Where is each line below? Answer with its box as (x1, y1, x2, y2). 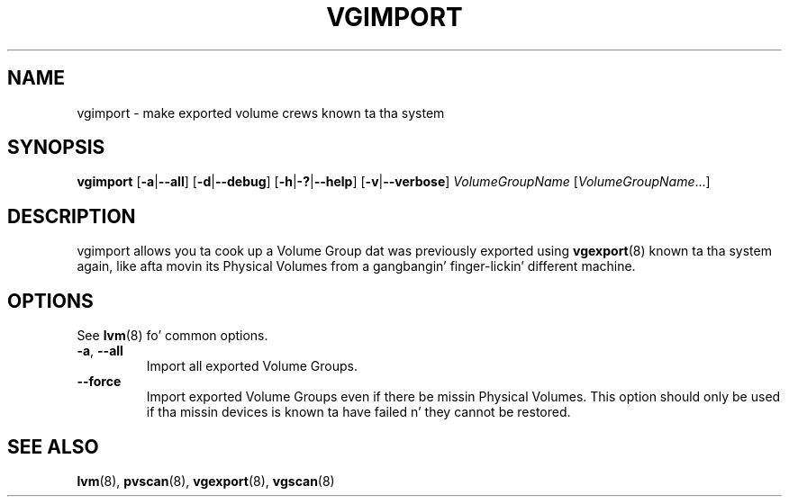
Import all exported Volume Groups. (146, 358, 358, 374)
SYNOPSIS (7, 136, 105, 159)
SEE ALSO (7, 435, 99, 458)
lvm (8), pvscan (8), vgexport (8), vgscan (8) (77, 472, 335, 489)
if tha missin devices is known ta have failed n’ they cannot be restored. (146, 404, 571, 420)
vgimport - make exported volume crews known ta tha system (77, 104, 445, 121)
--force (77, 373, 122, 390)
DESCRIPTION (7, 204, 136, 228)
